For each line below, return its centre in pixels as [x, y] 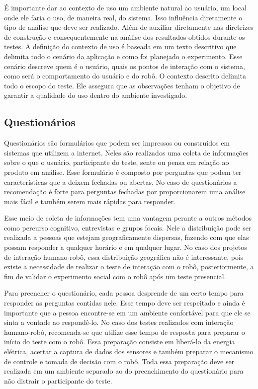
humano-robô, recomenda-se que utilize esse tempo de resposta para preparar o [125, 332]
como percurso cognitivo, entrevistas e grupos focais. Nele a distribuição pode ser [128, 227]
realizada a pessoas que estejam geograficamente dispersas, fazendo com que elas [127, 237]
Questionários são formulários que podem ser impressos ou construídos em [117, 143]
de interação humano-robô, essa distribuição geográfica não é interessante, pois [124, 257]
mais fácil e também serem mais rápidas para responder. [90, 201]
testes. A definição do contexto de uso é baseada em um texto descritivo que [120, 46]
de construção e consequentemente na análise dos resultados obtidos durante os [125, 37]
